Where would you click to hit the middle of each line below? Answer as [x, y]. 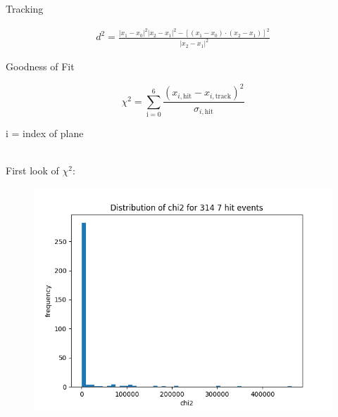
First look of [32, 171]
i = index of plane [45, 133]
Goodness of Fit [40, 66]
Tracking [25, 8]
